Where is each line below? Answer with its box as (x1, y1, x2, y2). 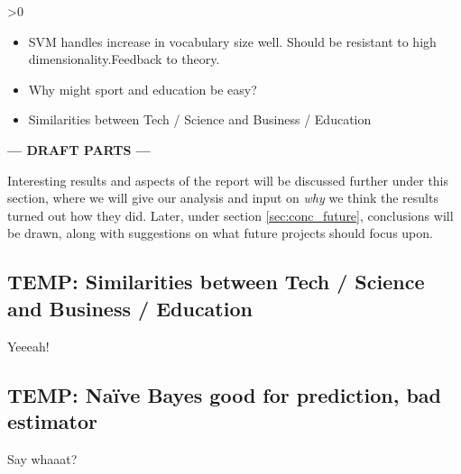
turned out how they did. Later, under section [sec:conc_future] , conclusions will (7, 205, 454, 224)
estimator (7, 406, 97, 434)
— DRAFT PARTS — (7, 140, 151, 159)
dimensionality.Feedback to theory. (28, 50, 220, 68)
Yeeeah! (7, 336, 50, 355)
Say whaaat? (7, 449, 78, 468)
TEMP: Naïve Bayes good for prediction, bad (7, 380, 442, 408)
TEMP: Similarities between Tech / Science (7, 268, 425, 296)
